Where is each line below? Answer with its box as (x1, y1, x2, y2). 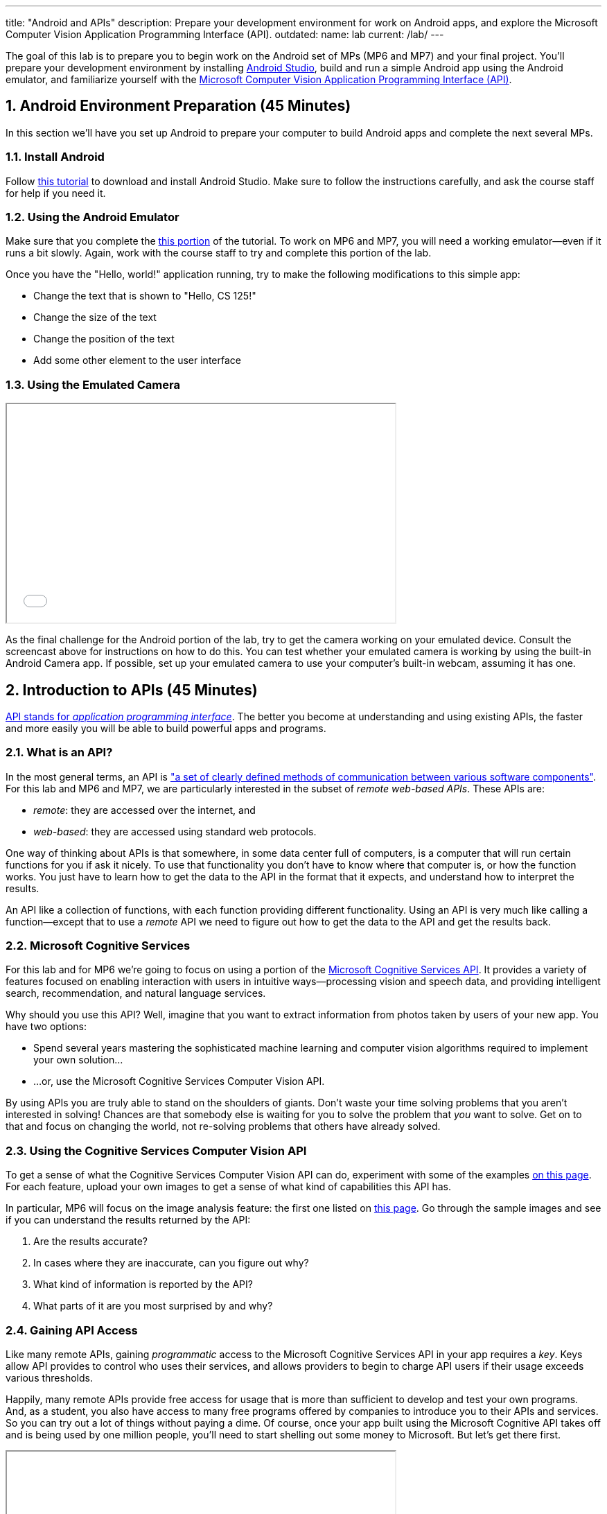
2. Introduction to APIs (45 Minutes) (6, 681, 258, 699)
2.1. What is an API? (6, 745, 113, 760)
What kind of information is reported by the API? (33, 1278, 253, 1291)
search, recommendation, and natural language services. (6, 987, 266, 1000)
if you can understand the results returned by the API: (6, 1214, 251, 1226)
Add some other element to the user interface (33, 354, 241, 367)
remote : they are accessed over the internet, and (33, 803, 256, 816)
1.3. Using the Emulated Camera (6, 377, 180, 392)
